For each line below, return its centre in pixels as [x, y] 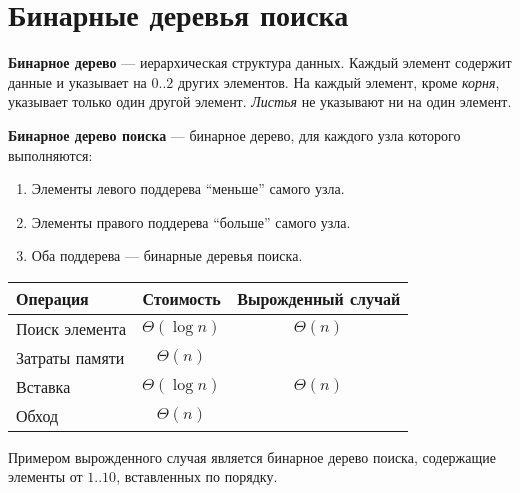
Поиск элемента [71, 328]
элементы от [45, 476]
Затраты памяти [70, 357]
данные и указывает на [77, 81]
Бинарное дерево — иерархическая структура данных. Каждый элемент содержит [260, 62]
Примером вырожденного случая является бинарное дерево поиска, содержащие [252, 456]
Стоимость [181, 298]
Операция [52, 298]
